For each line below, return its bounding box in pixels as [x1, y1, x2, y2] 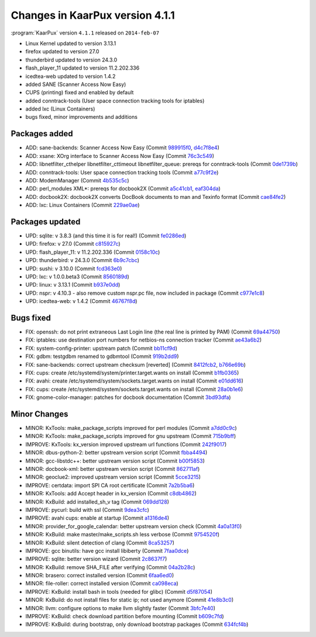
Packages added [11, 129, 73, 139]
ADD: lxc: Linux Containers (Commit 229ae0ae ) [25, 202, 140, 209]
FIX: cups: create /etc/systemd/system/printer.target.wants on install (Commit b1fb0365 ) [25, 369, 239, 376]
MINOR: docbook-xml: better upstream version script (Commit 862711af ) [25, 466, 200, 473]
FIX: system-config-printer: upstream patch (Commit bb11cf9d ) [25, 345, 178, 352]
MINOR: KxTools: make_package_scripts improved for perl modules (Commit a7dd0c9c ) [25, 425, 237, 432]
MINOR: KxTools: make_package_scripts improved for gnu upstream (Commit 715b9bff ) [25, 433, 236, 440]
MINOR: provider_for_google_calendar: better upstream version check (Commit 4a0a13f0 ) [25, 522, 242, 529]
